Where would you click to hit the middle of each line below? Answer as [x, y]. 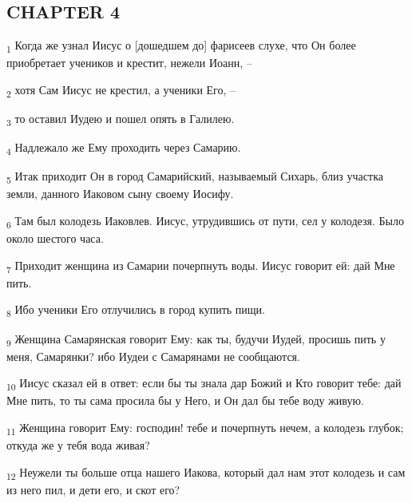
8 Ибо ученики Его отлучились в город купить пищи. [136, 311]
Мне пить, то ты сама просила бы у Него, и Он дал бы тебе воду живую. [185, 400]
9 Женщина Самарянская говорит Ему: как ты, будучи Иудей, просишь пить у [196, 339]
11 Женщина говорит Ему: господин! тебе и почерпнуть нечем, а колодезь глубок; [205, 428]
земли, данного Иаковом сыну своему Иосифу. [120, 194]
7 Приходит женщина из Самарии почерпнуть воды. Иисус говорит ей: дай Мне [201, 266]
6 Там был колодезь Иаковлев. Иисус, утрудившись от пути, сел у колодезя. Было [205, 222]
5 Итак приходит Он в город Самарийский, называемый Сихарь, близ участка [195, 177]
